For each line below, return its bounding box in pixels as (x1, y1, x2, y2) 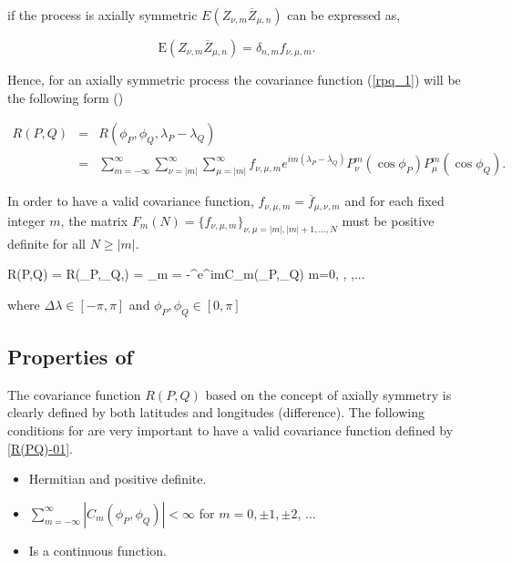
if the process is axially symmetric (7, 5, 198, 24)
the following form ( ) (7, 87, 124, 107)
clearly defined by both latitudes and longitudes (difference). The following (7, 403, 425, 422)
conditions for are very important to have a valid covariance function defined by (7, 420, 454, 439)
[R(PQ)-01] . (7, 438, 73, 457)
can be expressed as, (287, 5, 401, 24)
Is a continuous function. (28, 540, 167, 559)
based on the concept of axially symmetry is (205, 384, 452, 404)
